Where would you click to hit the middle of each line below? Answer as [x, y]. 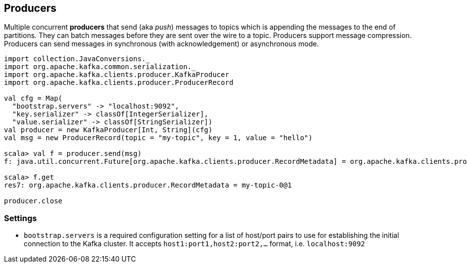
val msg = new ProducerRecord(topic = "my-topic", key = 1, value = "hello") [158, 138]
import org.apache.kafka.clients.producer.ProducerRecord [119, 83]
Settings [21, 218]
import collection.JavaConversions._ [77, 59]
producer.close [33, 201]
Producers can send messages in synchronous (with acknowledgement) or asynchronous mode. [162, 44]
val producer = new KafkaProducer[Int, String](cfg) [108, 130]
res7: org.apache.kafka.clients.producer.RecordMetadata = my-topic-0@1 [148, 185]
